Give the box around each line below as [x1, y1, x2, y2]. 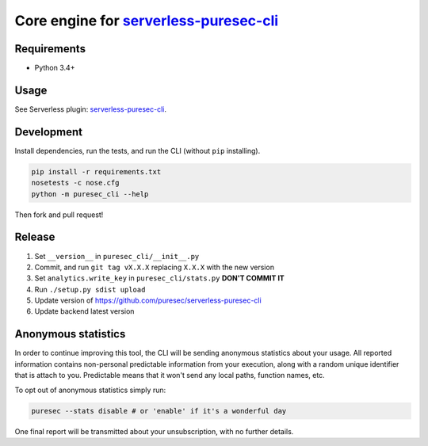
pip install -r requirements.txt [31, 167, 162, 176]
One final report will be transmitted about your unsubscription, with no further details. [14, 426, 294, 436]
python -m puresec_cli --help [31, 189, 149, 198]
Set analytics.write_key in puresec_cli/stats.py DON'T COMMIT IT [34, 273, 285, 283]
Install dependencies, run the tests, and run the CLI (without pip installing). [14, 146, 261, 155]
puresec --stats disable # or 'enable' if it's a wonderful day [31, 406, 287, 415]
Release [14, 231, 55, 244]
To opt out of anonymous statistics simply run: [14, 385, 166, 395]
